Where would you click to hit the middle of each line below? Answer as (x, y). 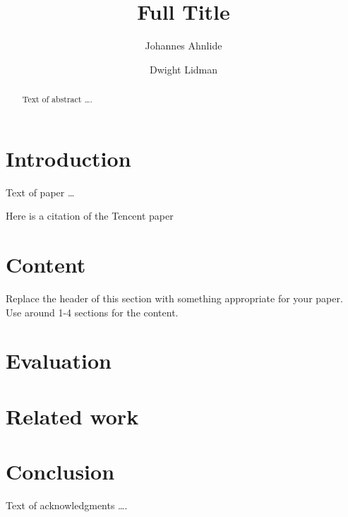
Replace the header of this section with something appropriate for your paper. (174, 298)
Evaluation (59, 361)
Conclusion (60, 471)
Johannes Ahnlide (184, 46)
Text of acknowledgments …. (67, 505)
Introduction (68, 158)
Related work (72, 416)
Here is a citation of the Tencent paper (90, 216)
